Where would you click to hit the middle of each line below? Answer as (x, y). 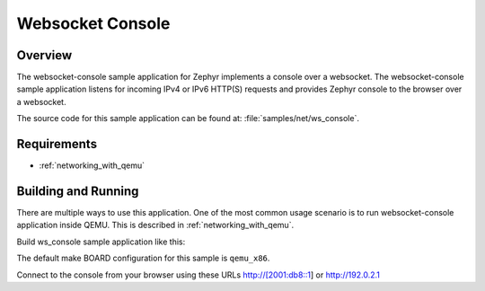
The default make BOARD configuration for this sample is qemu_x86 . (143, 258)
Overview (44, 55)
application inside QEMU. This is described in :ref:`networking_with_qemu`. (155, 225)
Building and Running (78, 191)
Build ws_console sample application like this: (101, 242)
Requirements (57, 144)
